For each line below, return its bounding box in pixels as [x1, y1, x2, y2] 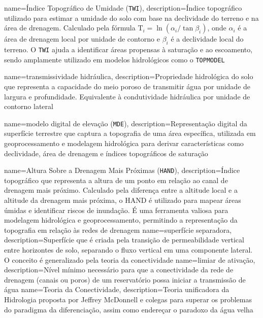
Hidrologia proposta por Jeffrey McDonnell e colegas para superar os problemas [4, 294, 252, 304]
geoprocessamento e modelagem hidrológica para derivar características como [4, 137, 244, 148]
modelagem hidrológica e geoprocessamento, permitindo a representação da [4, 215, 238, 225]
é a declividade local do [171, 33, 244, 44]
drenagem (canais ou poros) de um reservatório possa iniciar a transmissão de [4, 274, 246, 285]
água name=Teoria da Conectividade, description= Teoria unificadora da [4, 284, 229, 295]
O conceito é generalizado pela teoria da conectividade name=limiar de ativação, [4, 254, 255, 265]
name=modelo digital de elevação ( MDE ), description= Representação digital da [4, 118, 247, 128]
